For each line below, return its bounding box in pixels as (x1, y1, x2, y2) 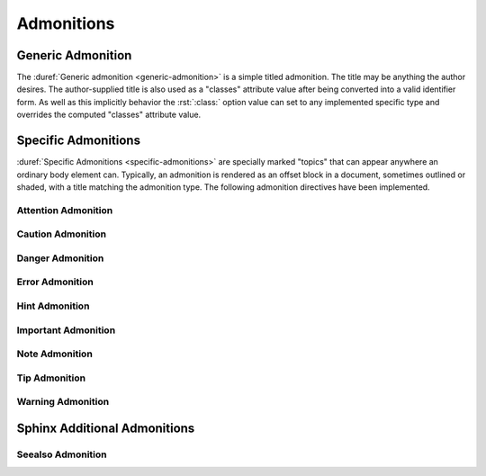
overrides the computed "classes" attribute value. (16, 109, 202, 121)
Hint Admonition (16, 300, 90, 312)
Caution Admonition (16, 228, 107, 240)
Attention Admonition (16, 203, 113, 216)
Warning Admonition (16, 396, 110, 409)
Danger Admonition (16, 252, 104, 265)
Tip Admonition (16, 372, 85, 384)
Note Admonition (16, 347, 94, 360)
